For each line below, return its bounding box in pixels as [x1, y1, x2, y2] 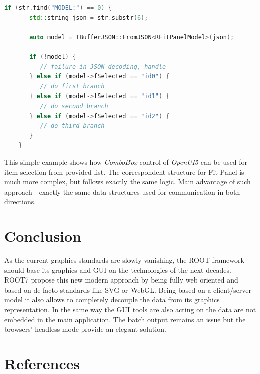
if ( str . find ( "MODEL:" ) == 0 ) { [4, 4, 112, 11]
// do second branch [40, 102, 108, 110]
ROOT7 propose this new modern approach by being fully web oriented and [4, 274, 238, 285]
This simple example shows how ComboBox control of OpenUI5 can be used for [4, 156, 248, 167]
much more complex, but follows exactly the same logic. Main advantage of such [4, 176, 251, 187]
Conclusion [4, 226, 82, 246]
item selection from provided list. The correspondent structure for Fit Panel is [4, 166, 244, 177]
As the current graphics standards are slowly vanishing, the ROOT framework [4, 255, 244, 265]
